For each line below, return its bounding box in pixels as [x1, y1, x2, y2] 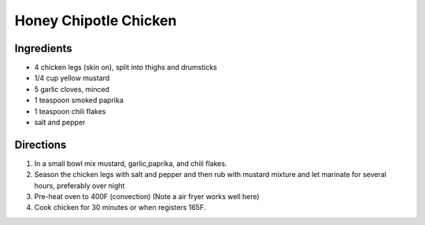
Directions [14, 138, 67, 151]
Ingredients [14, 42, 72, 55]
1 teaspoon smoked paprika [34, 95, 124, 105]
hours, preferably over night [34, 181, 125, 190]
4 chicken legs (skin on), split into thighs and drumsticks [34, 63, 217, 72]
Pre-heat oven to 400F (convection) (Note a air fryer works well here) [34, 192, 260, 201]
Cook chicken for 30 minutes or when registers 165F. [34, 203, 206, 212]
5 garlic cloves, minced [34, 84, 110, 94]
